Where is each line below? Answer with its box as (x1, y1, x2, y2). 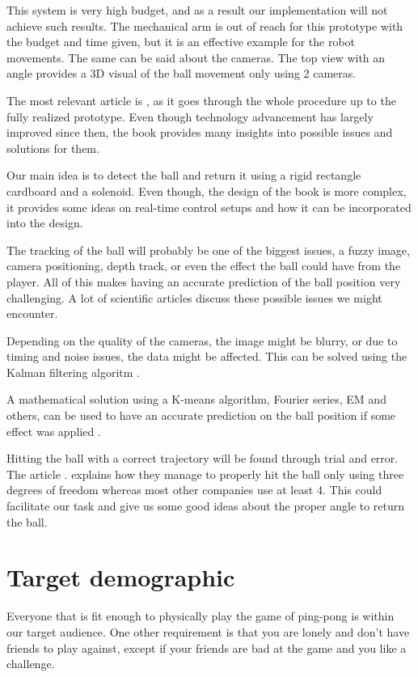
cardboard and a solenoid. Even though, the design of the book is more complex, (6, 182, 407, 199)
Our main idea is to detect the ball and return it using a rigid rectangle (6, 167, 361, 184)
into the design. (6, 214, 83, 231)
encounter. (6, 305, 58, 322)
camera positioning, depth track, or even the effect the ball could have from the (6, 257, 401, 274)
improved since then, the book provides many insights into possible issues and (6, 124, 393, 141)
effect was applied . (6, 422, 101, 439)
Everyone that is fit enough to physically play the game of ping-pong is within (6, 607, 395, 624)
